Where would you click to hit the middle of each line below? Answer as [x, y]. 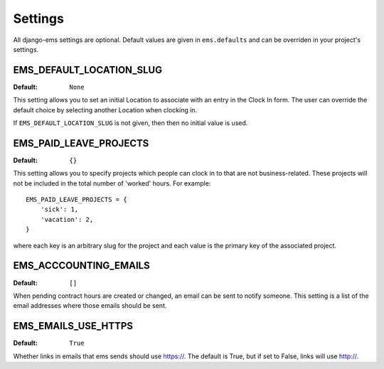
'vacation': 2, [67, 219]
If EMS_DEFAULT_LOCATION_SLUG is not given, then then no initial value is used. [130, 123]
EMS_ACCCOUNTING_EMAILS [81, 266]
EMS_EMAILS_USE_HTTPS [73, 326]
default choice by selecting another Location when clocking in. [105, 109]
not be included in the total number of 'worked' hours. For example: [112, 183]
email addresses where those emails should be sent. [90, 306]
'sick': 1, [59, 209]
